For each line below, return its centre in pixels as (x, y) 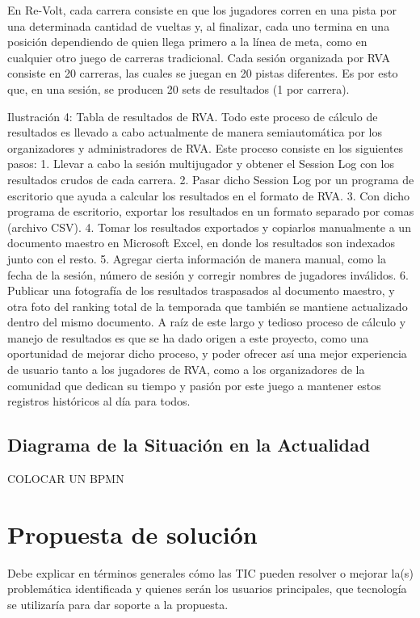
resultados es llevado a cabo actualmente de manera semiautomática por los (195, 132)
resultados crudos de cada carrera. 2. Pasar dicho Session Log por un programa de (211, 179)
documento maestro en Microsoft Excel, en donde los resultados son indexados (201, 243)
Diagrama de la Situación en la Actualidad (189, 445)
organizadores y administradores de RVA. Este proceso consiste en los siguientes (206, 147)
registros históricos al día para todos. (99, 401)
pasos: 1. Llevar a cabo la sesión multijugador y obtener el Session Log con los (201, 164)
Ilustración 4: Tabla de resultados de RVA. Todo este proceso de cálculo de (193, 116)
